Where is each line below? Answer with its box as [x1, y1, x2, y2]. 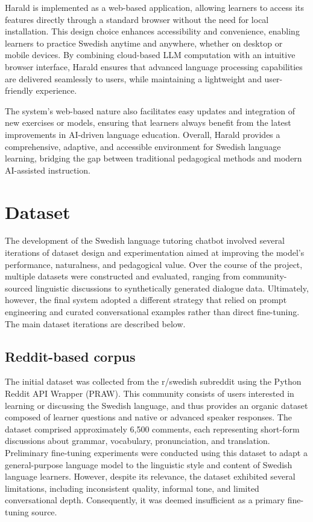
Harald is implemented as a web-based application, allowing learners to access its [5, 1, 305, 13]
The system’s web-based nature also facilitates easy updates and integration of [5, 104, 295, 117]
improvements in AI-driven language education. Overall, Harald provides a [5, 128, 280, 140]
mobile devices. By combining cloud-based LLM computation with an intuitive [5, 48, 296, 61]
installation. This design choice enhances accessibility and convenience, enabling [5, 25, 300, 38]
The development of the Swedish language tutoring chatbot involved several [5, 234, 285, 247]
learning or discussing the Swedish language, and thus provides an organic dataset [5, 399, 308, 411]
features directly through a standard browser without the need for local [5, 13, 269, 25]
